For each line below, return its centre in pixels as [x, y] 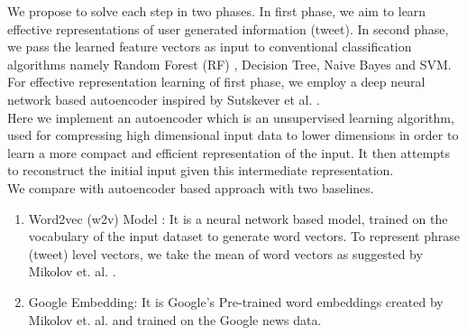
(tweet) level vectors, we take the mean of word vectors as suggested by [225, 253]
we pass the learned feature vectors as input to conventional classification [210, 47]
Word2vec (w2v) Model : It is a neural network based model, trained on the [238, 218]
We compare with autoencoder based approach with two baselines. [191, 187]
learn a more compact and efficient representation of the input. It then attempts [229, 152]
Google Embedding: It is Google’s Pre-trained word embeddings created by [236, 301]
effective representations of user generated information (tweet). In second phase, [228, 28]
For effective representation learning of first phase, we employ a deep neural [216, 82]
